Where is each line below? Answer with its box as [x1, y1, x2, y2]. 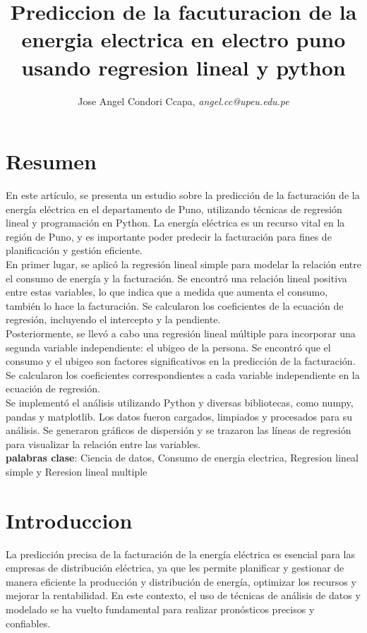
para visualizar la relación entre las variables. [6, 436, 201, 451]
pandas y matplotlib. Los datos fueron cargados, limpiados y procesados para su [6, 409, 352, 423]
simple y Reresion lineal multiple [6, 464, 148, 478]
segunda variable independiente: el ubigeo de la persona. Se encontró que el [6, 339, 331, 354]
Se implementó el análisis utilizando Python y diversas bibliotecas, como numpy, [6, 394, 354, 409]
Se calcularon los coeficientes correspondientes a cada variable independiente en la [6, 367, 360, 382]
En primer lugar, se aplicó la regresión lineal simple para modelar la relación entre [6, 257, 361, 271]
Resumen [6, 147, 97, 176]
